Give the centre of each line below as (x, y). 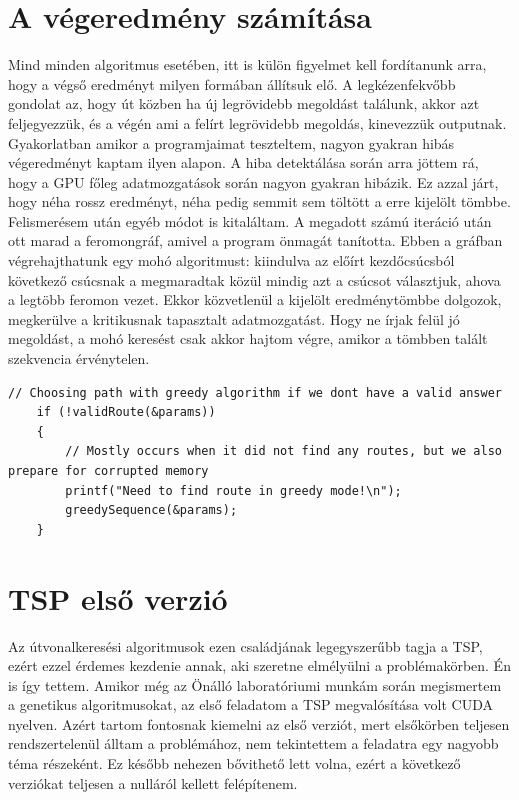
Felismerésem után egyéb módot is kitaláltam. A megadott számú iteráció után (250, 220)
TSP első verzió (118, 597)
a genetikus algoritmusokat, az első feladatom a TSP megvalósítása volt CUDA (250, 704)
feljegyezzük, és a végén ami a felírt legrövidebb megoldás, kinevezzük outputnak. (257, 122)
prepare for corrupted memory (108, 471)
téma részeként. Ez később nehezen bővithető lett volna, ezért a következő (234, 763)
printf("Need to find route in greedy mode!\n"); (233, 490)
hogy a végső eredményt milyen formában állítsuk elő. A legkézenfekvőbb (232, 83)
